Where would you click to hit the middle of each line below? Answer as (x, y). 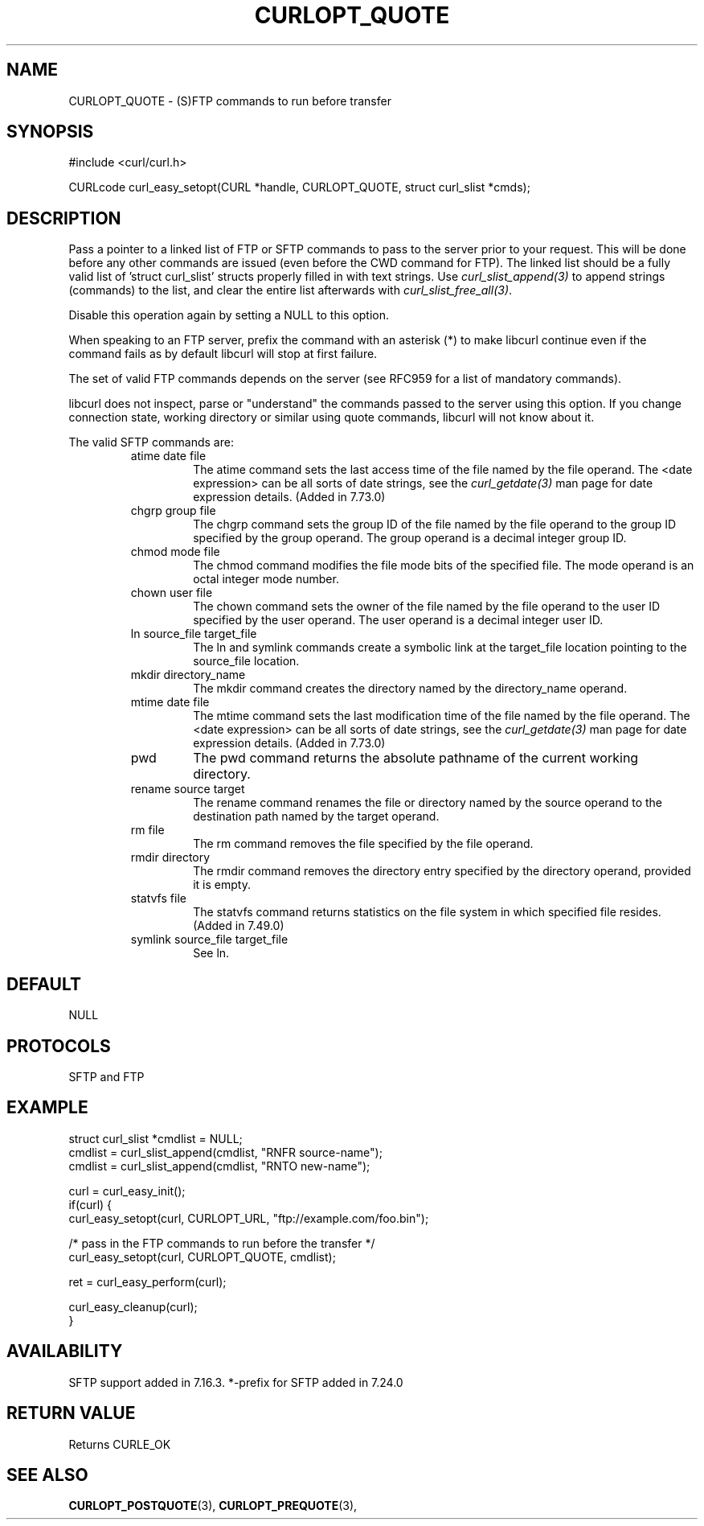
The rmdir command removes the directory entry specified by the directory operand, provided (442, 871)
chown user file (172, 593)
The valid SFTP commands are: (151, 442)
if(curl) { (90, 1204)
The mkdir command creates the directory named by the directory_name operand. (410, 689)
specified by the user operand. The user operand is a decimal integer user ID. (398, 620)
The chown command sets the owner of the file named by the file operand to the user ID (427, 607)
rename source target (188, 789)
